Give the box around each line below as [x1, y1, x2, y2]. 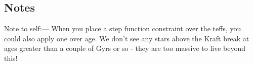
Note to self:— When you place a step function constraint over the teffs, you [4, 23, 241, 34]
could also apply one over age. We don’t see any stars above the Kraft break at [4, 33, 249, 43]
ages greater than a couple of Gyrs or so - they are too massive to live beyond [4, 43, 246, 53]
